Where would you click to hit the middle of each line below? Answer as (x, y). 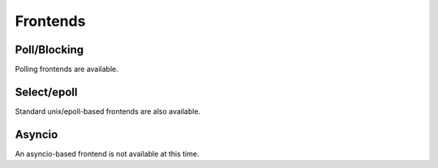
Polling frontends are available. (67, 69)
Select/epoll (46, 92)
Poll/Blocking (49, 50)
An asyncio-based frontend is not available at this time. (107, 153)
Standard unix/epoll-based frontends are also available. (108, 111)
